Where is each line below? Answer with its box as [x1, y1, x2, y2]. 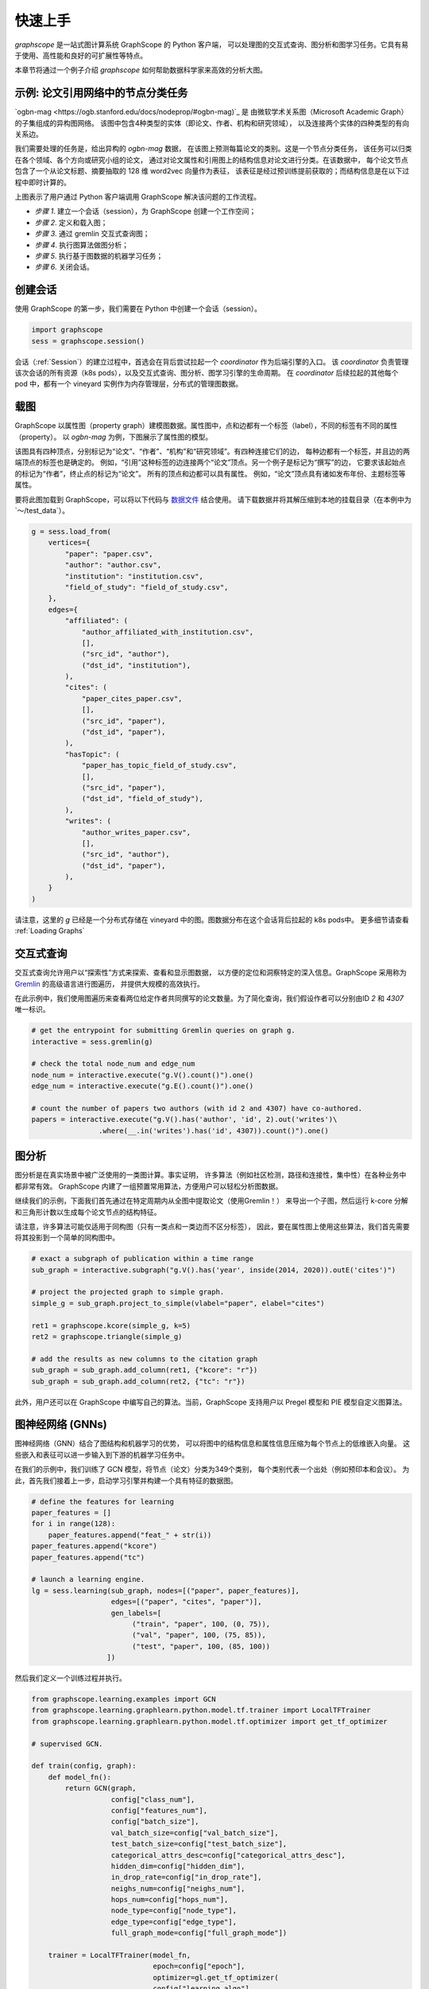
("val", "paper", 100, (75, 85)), [131, 1631, 266, 1640]
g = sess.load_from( [31, 527, 111, 536]
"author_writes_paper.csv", [81, 827, 191, 837]
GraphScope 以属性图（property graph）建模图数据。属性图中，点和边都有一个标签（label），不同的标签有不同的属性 [14, 421, 398, 430]
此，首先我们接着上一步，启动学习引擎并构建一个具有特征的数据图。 [14, 1476, 238, 1485]
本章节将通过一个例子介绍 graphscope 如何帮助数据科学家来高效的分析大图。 [14, 65, 268, 75]
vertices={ [48, 538, 91, 547]
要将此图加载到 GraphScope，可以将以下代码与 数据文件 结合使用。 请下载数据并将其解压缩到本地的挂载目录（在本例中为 [14, 494, 412, 504]
